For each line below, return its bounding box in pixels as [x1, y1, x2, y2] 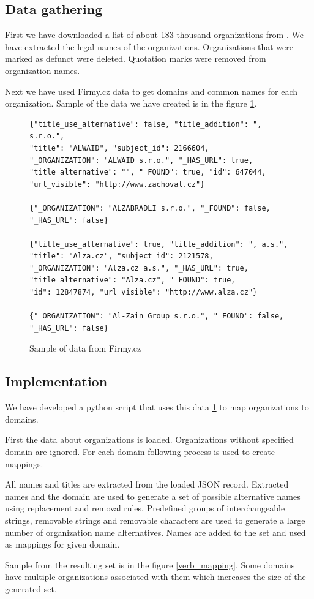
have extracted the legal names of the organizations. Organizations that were [5, 40, 293, 53]
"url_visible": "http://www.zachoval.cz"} [29, 179, 205, 189]
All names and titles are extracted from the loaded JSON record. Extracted [5, 478, 289, 491]
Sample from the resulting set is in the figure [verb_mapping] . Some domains [5, 558, 295, 571]
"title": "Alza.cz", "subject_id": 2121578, [29, 252, 214, 261]
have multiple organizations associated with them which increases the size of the [5, 570, 306, 583]
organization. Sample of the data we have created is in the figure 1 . [5, 97, 257, 110]
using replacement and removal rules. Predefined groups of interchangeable [5, 502, 285, 514]
